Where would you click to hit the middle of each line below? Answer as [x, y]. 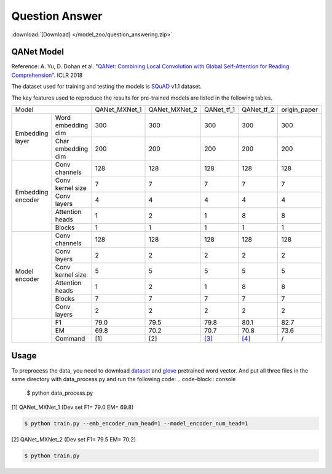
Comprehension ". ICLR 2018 [47, 75]
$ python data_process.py [60, 393]
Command [70, 339]
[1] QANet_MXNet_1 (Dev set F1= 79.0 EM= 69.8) [73, 407]
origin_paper [299, 109]
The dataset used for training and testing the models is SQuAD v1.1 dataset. [107, 87]
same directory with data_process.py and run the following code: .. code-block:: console [124, 379]
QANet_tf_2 [258, 109]
